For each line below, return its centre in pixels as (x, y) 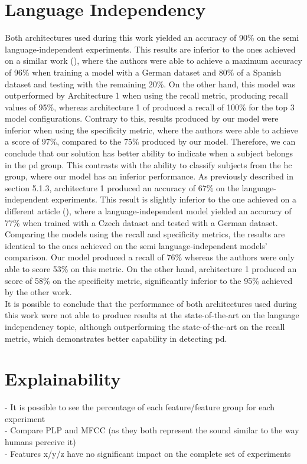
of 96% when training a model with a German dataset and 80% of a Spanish (143, 72)
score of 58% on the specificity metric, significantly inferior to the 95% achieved (149, 280)
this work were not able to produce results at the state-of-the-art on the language (152, 315)
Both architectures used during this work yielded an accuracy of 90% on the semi (152, 37)
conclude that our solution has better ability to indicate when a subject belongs (149, 153)
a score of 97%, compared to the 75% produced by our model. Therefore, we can (150, 141)
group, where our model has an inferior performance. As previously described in (149, 176)
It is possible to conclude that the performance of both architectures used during (151, 303)
